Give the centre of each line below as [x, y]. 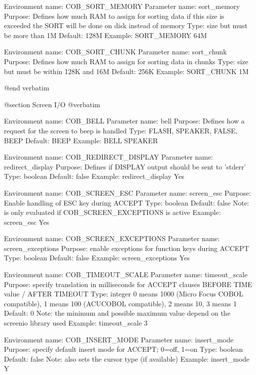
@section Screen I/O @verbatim [52, 104]
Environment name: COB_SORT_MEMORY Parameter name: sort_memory [122, 6]
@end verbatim [27, 88]
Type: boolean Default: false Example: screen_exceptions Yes [97, 258]
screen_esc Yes [27, 222]
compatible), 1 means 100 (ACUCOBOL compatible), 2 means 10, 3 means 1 [120, 303]
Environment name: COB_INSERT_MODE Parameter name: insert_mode [119, 339]
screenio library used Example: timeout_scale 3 [76, 323]
